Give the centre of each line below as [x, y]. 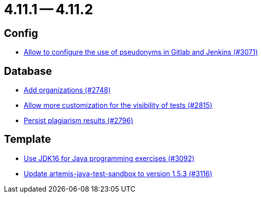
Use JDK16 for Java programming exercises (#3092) [109, 158]
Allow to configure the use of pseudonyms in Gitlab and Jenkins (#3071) [141, 52]
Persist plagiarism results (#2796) [79, 121]
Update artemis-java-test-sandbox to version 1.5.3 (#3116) [118, 173]
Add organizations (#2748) [67, 90]
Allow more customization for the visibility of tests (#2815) [118, 105]
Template [28, 139]
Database [28, 71]
